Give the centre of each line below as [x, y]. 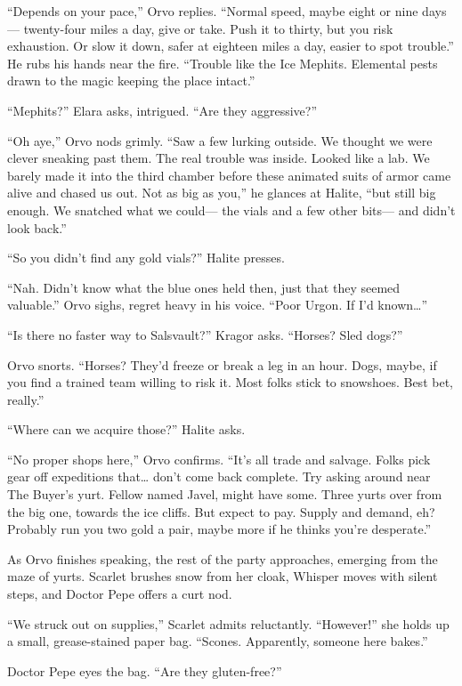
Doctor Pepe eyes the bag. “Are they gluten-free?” [145, 670]
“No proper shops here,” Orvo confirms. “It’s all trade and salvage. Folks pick [219, 459]
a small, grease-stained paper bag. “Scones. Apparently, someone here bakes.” [218, 641]
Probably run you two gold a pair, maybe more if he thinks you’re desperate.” [219, 529]
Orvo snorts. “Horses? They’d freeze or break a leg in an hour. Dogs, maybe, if [222, 364]
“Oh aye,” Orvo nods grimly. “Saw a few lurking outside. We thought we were [220, 140]
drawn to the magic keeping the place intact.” [131, 81]
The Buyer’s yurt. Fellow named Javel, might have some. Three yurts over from [225, 494]
